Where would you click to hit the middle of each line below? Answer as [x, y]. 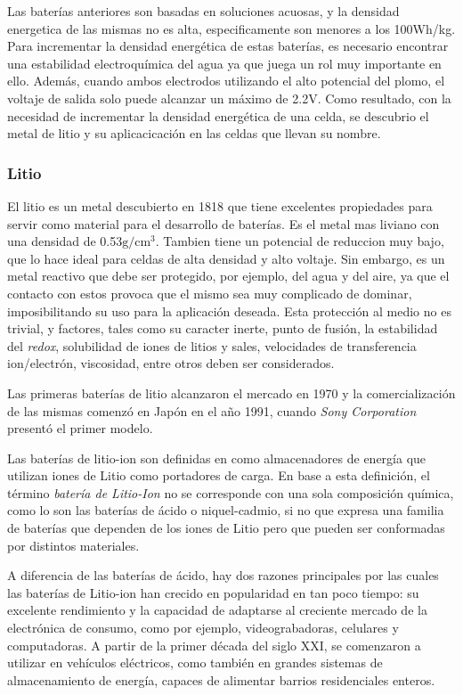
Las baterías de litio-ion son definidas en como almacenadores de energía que [217, 458]
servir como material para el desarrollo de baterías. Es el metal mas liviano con [223, 223]
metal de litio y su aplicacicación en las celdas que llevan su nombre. [194, 133]
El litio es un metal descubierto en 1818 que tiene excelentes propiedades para [220, 205]
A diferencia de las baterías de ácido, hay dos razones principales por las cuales [223, 575]
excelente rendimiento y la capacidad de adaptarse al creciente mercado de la [217, 610]
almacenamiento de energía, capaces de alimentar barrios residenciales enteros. [221, 679]
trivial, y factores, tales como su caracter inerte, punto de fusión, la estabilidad [223, 328]
